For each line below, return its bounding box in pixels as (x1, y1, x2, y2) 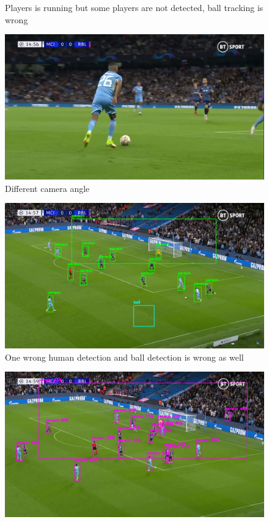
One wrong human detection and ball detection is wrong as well (5, 350, 244, 363)
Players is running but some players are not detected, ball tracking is (5, 1, 263, 13)
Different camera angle (5, 182, 90, 194)
